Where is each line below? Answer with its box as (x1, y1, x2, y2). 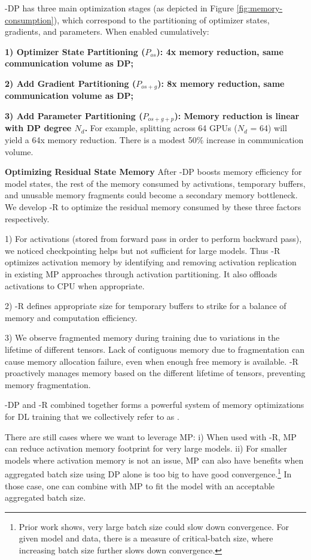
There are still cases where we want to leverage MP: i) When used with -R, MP (5, 430, 297, 443)
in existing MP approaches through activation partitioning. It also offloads (5, 268, 278, 280)
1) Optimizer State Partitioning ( (5, 45, 145, 57)
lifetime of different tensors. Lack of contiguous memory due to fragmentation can (5, 343, 305, 355)
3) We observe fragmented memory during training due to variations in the (5, 331, 280, 344)
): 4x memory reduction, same (156, 45, 283, 57)
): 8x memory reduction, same (157, 77, 285, 89)
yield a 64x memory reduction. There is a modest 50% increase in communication (5, 134, 304, 146)
